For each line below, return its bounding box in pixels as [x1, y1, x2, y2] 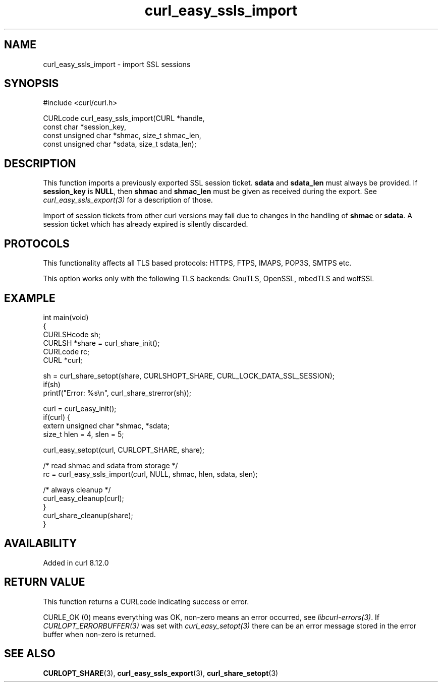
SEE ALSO [4, 647, 56, 660]
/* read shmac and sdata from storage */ [43, 461, 178, 470]
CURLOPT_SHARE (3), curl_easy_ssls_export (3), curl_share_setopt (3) [43, 668, 279, 677]
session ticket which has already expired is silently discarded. [43, 220, 248, 229]
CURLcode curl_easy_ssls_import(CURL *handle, [43, 114, 205, 123]
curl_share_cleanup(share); [43, 511, 133, 520]
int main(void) [43, 313, 89, 322]
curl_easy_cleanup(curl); [43, 493, 124, 503]
